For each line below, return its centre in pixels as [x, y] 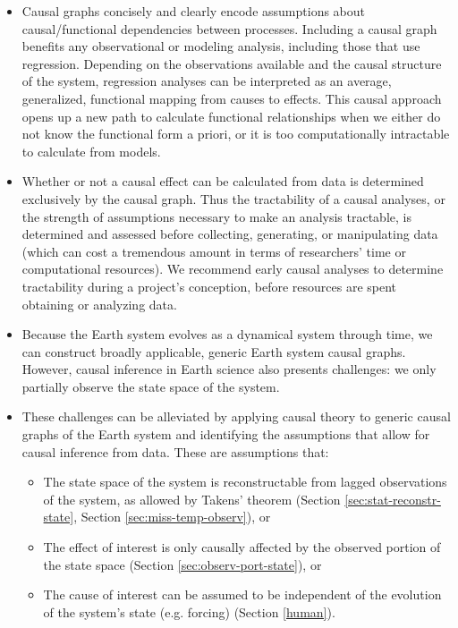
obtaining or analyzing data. [99, 304]
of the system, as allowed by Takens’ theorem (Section [192, 499]
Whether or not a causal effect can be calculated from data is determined [223, 181]
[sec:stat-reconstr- [393, 499]
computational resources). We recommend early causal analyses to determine [233, 269]
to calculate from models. [91, 151]
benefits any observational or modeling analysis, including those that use [221, 46]
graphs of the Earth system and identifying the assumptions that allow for [226, 434]
